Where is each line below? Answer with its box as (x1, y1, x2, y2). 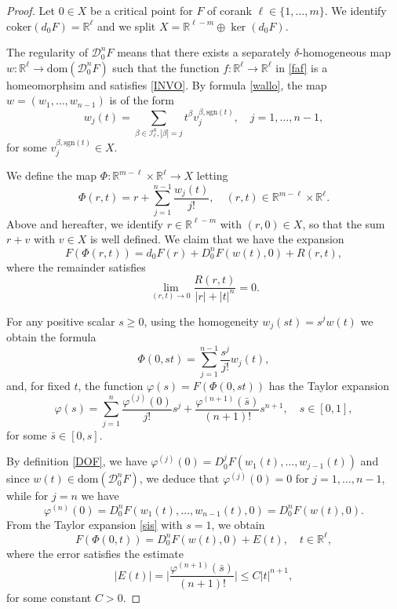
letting (196, 167, 228, 184)
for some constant (6, 589, 92, 605)
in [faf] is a (275, 59, 328, 75)
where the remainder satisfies (6, 258, 146, 275)
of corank (207, 2, 252, 18)
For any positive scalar (6, 312, 115, 329)
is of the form (109, 92, 174, 108)
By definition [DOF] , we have (6, 453, 148, 469)
